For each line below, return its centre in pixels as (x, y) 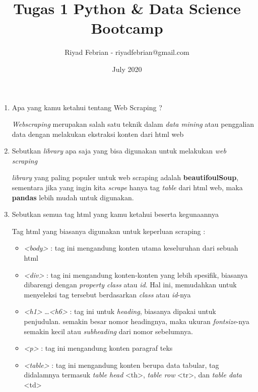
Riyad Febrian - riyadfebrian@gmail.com (127, 52)
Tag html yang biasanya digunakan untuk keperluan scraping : (109, 231)
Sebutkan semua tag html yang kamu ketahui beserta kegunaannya (115, 214)
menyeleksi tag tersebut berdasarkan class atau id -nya (107, 294)
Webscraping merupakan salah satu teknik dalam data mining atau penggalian (133, 124)
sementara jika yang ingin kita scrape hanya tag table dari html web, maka (127, 187)
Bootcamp (127, 28)
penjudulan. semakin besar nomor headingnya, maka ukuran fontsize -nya (137, 321)
